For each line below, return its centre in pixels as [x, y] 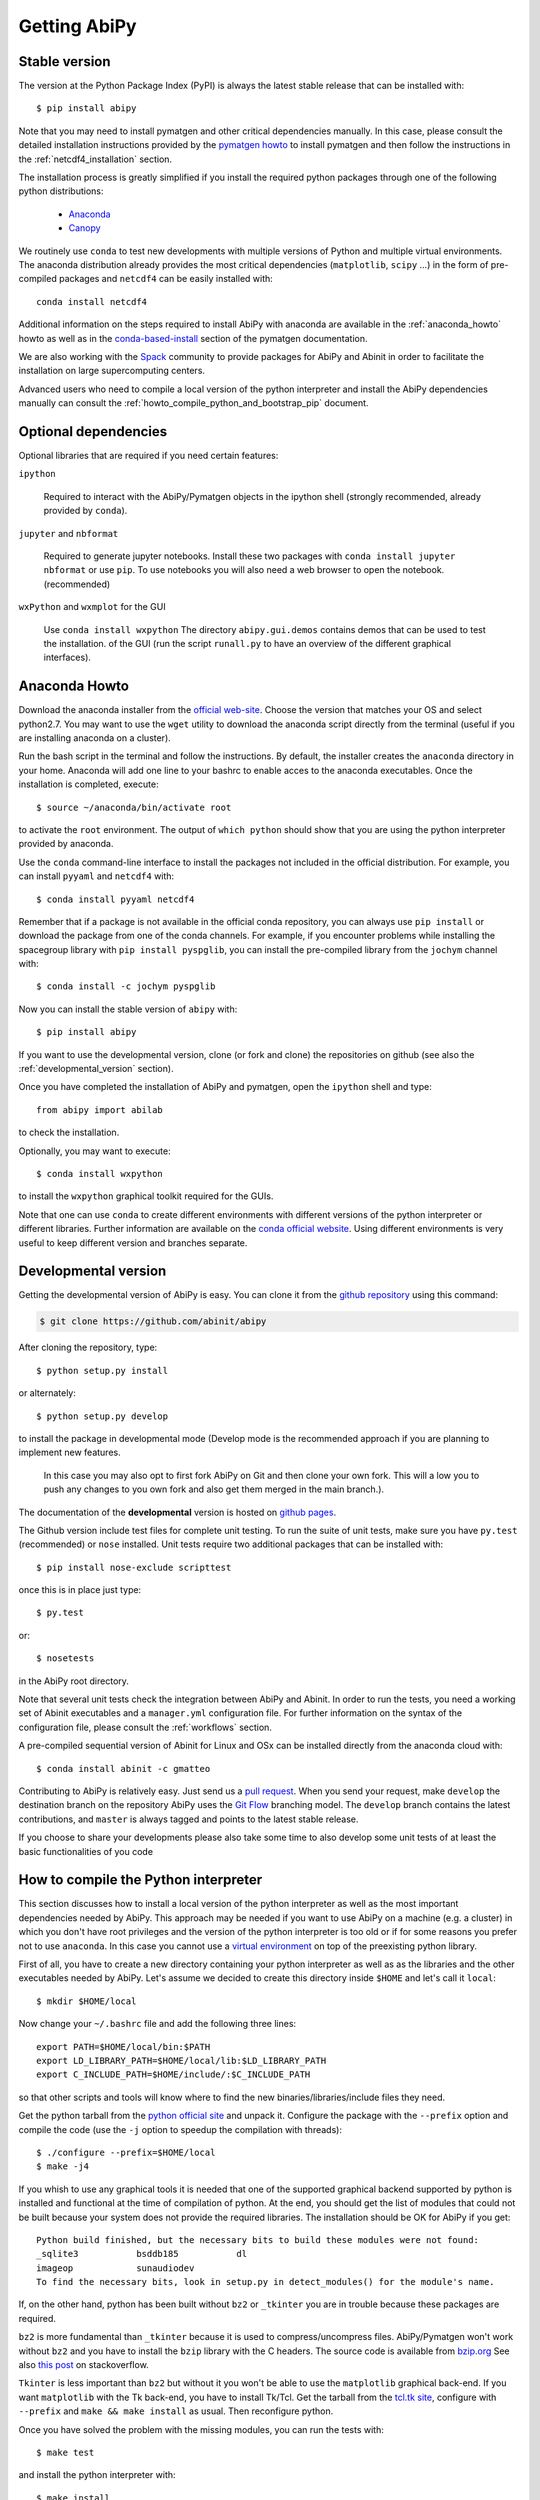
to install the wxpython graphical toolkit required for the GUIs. [146, 1196]
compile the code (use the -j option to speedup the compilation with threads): [180, 2129]
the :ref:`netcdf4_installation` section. [95, 159]
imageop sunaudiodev [115, 2268]
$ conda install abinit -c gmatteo [123, 1768]
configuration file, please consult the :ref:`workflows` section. [145, 1727]
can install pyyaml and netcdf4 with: [96, 876]
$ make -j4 [63, 2166]
